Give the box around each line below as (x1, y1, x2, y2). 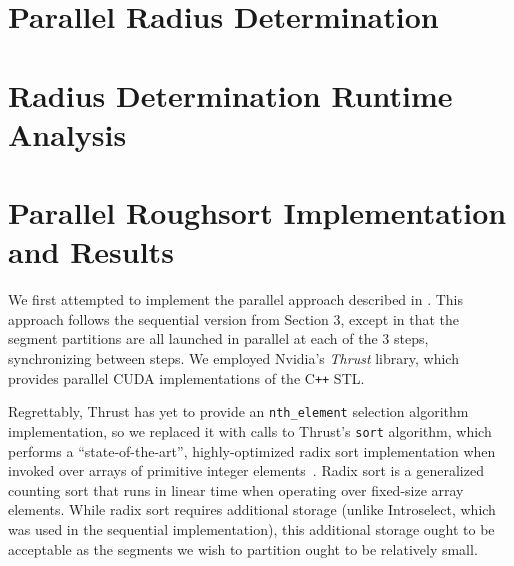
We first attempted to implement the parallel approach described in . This (8, 289, 464, 310)
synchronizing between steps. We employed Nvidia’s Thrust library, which (8, 348, 459, 369)
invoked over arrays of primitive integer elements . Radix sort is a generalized (8, 460, 484, 481)
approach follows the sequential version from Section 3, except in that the (8, 308, 460, 329)
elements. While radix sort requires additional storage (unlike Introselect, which (8, 499, 496, 520)
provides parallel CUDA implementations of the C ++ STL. (8, 367, 365, 388)
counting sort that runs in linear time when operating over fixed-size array (8, 479, 464, 500)
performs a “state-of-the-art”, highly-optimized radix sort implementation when (8, 440, 496, 461)
